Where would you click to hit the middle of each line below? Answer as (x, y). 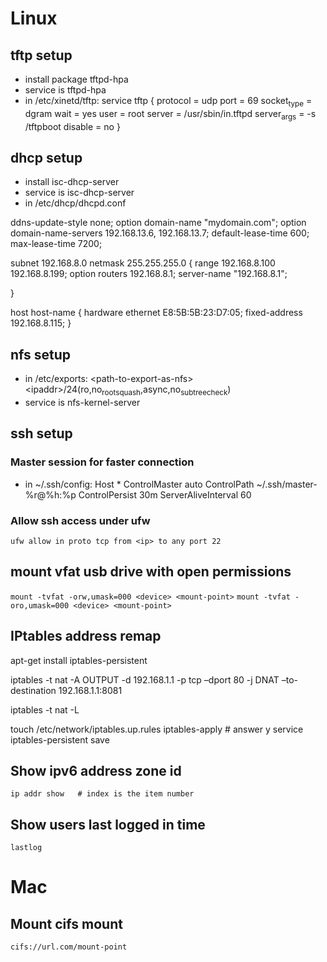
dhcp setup (46, 157)
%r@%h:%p (50, 494)
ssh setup (41, 433)
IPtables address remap (86, 636)
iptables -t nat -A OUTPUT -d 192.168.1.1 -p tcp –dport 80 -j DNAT (145, 679)
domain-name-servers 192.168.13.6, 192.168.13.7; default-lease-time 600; (160, 233)
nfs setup (41, 354)
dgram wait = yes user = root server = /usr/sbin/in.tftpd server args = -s (170, 114)
